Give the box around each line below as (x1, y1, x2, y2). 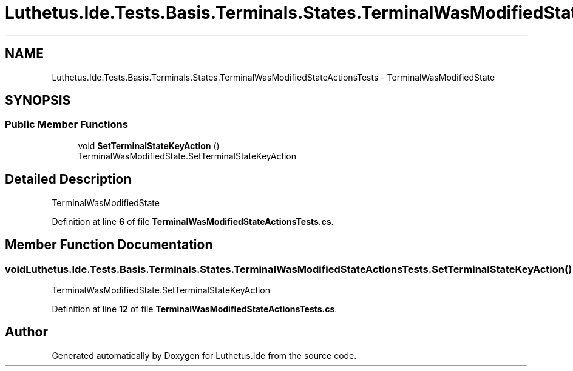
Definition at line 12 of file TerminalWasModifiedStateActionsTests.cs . (52, 303, 337, 314)
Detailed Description (5, 172, 132, 187)
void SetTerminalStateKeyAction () (78, 140, 220, 151)
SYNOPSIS (5, 93, 71, 109)
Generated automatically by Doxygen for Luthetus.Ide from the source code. (52, 350, 357, 361)
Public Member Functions (5, 118, 128, 131)
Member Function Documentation (5, 237, 213, 253)
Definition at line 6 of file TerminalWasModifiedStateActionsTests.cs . (52, 216, 334, 227)
